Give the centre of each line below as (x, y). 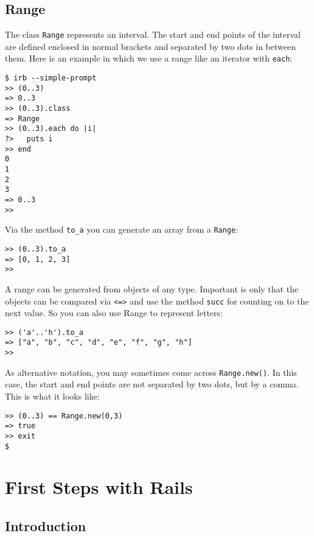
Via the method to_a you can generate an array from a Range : (122, 229)
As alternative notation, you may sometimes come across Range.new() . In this (151, 372)
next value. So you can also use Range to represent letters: (114, 313)
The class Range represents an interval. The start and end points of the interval (153, 34)
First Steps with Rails (99, 487)
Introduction (46, 525)
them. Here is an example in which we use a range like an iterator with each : (149, 58)
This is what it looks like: (52, 396)
